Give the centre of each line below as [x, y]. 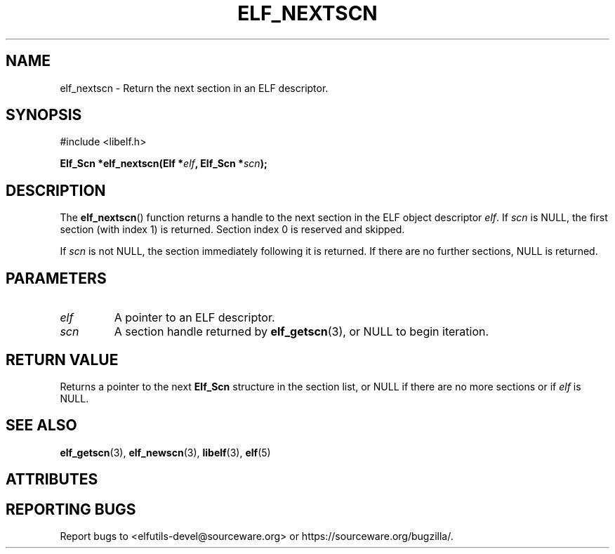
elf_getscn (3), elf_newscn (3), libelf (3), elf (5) [165, 452]
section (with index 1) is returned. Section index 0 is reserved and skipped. [232, 230]
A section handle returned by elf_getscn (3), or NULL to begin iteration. [302, 332]
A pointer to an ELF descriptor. [194, 318]
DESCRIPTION [56, 190]
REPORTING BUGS [71, 509]
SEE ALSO [41, 426]
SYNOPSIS [44, 115]
